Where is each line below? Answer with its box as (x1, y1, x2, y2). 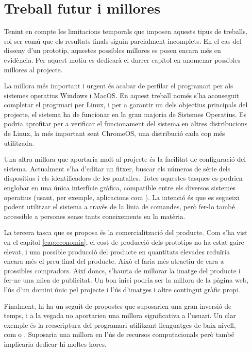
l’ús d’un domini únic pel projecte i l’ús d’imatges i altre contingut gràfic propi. (4, 284, 240, 294)
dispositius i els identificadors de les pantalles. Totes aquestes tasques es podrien (4, 173, 243, 183)
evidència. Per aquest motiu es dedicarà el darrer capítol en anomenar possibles (4, 54, 240, 65)
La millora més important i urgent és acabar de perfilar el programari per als (4, 81, 233, 91)
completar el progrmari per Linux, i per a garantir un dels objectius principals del (4, 100, 248, 110)
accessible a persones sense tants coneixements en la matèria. (4, 211, 185, 221)
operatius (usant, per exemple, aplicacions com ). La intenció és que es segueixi (4, 192, 239, 202)
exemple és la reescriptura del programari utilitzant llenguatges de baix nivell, (4, 319, 236, 330)
